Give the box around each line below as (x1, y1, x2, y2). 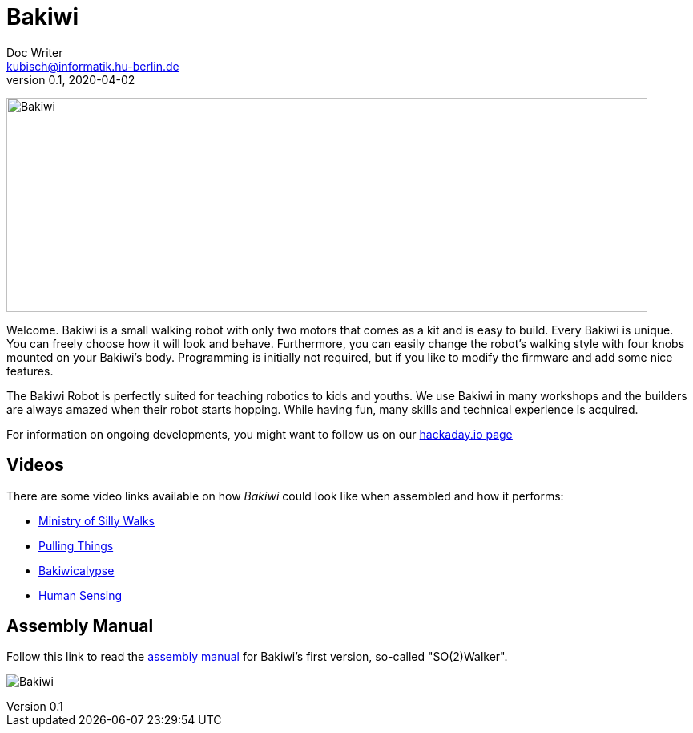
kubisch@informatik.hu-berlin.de (6, 59, 179, 73)
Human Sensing (38, 588, 123, 602)
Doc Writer (6, 45, 63, 59)
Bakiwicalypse (38, 563, 115, 577)
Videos (6, 455, 64, 476)
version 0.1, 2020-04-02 (6, 72, 135, 87)
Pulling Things (38, 538, 114, 553)
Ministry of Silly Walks (38, 513, 155, 528)
